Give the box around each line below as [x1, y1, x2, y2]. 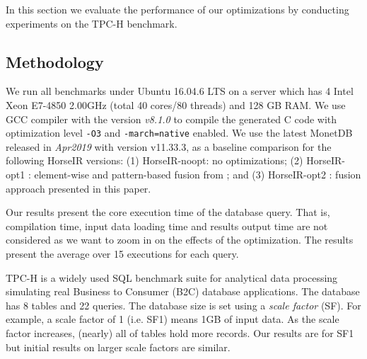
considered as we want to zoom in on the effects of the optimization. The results [6, 232, 354, 247]
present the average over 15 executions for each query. [6, 246, 239, 261]
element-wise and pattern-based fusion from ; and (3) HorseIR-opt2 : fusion [34, 167, 361, 182]
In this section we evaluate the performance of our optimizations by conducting [6, 2, 349, 16]
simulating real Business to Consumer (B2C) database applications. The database [6, 284, 360, 299]
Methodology [6, 50, 104, 72]
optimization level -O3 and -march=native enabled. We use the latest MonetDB [6, 125, 353, 140]
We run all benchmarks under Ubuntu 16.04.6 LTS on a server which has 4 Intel [6, 84, 354, 98]
